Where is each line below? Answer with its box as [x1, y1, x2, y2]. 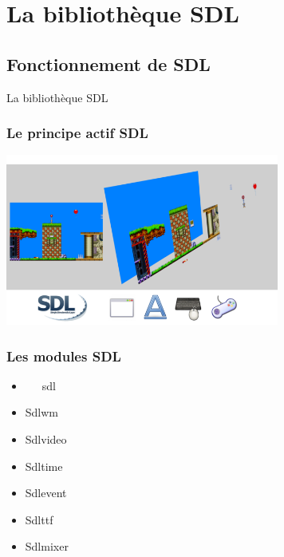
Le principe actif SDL [6, 123, 148, 143]
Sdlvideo [25, 430, 67, 447]
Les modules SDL [6, 346, 121, 365]
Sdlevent [25, 484, 67, 501]
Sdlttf [25, 511, 53, 527]
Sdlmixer [25, 538, 69, 555]
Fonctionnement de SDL [6, 51, 211, 76]
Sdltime [25, 457, 63, 474]
